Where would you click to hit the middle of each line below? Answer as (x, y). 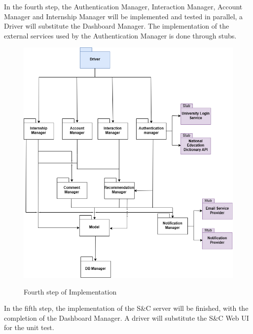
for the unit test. (29, 327)
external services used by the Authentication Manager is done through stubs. (120, 35)
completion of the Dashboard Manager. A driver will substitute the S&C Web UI (126, 317)
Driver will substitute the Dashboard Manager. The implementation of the (117, 26)
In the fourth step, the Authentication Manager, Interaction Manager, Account (123, 6)
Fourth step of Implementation (70, 291)
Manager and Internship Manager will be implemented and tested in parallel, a (124, 16)
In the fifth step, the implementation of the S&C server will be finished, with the (126, 308)
